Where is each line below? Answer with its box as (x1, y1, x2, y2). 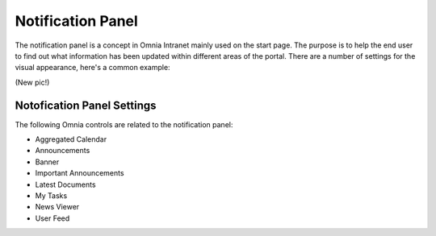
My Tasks (35, 190, 68, 201)
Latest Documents (35, 180, 96, 189)
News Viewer (35, 202, 80, 212)
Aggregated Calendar (35, 135, 107, 144)
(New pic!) (15, 77, 50, 87)
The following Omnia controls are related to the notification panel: (15, 119, 233, 129)
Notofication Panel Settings (15, 98, 157, 112)
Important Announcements (35, 168, 124, 178)
